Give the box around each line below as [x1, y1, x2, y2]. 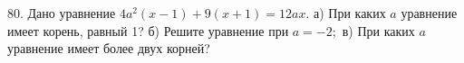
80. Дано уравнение [7, 4, 116, 22]
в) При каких [342, 21, 415, 40]
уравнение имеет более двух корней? [7, 39, 210, 58]
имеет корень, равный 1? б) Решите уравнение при [7, 21, 289, 40]
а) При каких [313, 4, 386, 22]
